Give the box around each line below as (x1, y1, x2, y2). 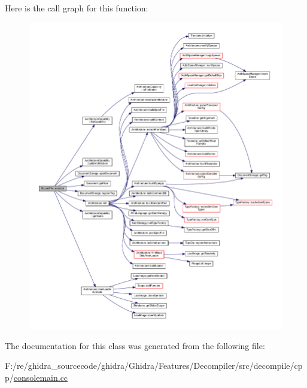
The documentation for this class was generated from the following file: (5, 339, 265, 351)
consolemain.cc (13, 371, 68, 383)
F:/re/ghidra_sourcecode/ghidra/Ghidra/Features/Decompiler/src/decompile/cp (5, 359, 303, 372)
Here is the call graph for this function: (5, 2, 148, 14)
